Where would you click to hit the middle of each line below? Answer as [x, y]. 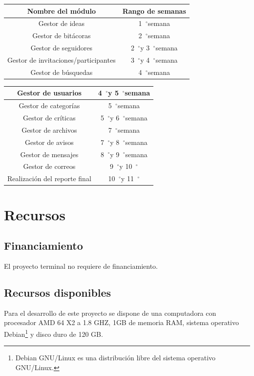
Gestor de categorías [49, 106]
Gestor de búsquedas [62, 72]
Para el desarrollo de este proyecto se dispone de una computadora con [110, 313]
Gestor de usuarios [49, 93]
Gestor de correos [49, 166]
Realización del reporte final [49, 178]
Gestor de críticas [49, 117]
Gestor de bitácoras [62, 35]
